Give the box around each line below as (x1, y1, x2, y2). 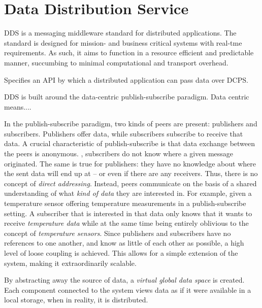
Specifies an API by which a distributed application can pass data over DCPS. (4, 74, 248, 85)
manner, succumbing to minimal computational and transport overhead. (4, 57, 228, 67)
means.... (4, 101, 31, 112)
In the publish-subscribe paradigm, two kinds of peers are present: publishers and (4, 118, 257, 129)
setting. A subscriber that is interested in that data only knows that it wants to (4, 208, 252, 218)
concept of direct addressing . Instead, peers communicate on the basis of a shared (4, 178, 257, 188)
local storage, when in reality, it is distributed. (4, 294, 148, 305)
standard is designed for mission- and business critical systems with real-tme (4, 37, 242, 48)
